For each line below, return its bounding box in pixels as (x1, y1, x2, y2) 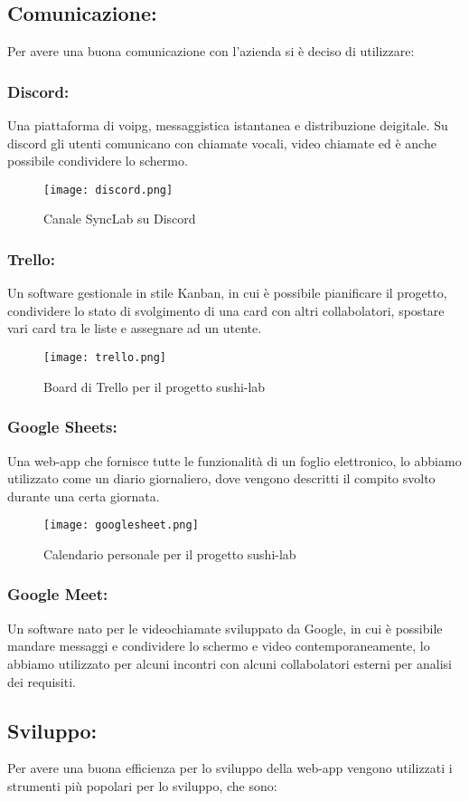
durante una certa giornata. (7, 486, 160, 505)
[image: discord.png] (43, 183, 174, 196)
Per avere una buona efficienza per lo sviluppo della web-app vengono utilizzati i (7, 758, 453, 777)
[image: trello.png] (43, 351, 167, 365)
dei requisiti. (7, 672, 76, 691)
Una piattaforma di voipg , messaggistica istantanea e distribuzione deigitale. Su (7, 116, 448, 135)
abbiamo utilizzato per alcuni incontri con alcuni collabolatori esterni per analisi (7, 653, 452, 672)
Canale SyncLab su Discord (43, 209, 196, 228)
